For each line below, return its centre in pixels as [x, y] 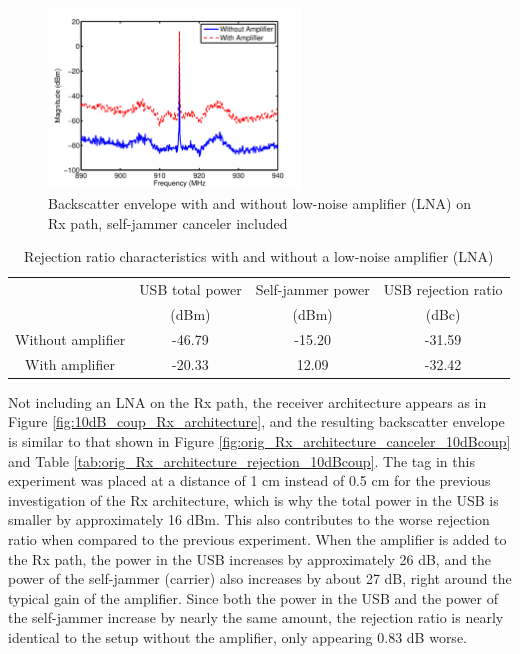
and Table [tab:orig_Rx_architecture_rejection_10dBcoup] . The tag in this [241, 460]
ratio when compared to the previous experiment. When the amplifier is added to [257, 539]
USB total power [190, 289]
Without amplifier [70, 338]
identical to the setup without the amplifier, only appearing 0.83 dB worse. [237, 636]
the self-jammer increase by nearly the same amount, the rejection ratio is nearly [256, 617]
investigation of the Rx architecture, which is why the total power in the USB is [253, 499]
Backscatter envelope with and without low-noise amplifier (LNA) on [259, 203]
